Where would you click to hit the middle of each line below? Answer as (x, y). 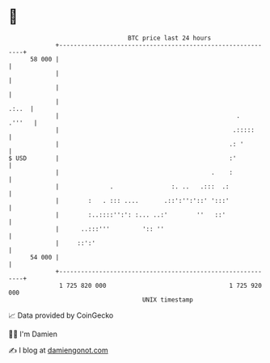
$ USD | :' (122, 158)
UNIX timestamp (168, 300)
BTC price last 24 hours (170, 38)
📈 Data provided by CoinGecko (61, 315)
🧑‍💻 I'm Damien (33, 334)
